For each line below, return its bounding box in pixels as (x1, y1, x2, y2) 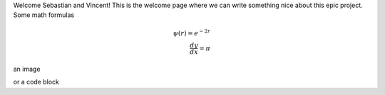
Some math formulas (13, 11, 75, 19)
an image (13, 65, 41, 74)
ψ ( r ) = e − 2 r (173, 28, 210, 37)
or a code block (13, 78, 60, 86)
